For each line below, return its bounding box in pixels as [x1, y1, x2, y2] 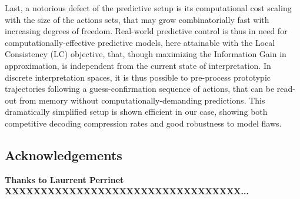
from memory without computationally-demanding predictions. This [19, 94, 265, 106]
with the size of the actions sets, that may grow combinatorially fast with [5, 13, 269, 25]
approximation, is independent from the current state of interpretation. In [5, 59, 271, 71]
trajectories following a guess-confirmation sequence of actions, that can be [5, 82, 275, 95]
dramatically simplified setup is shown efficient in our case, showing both [5, 105, 268, 118]
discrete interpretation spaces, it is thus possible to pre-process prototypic [5, 71, 271, 83]
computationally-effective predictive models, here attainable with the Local [5, 36, 275, 48]
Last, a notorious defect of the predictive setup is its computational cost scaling [5, 2, 292, 14]
